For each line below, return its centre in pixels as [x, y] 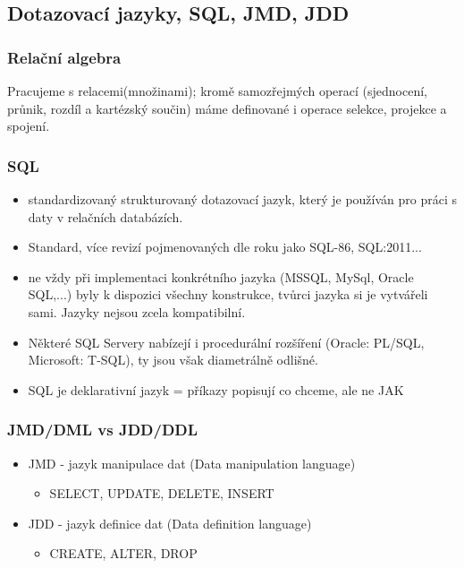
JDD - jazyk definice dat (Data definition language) [170, 523]
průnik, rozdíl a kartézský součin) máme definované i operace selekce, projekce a [227, 108]
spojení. [29, 126]
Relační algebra [64, 57]
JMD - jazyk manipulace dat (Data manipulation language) [192, 463]
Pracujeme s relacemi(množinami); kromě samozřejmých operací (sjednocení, [217, 90]
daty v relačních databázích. [105, 216]
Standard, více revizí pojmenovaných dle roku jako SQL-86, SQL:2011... [225, 247]
